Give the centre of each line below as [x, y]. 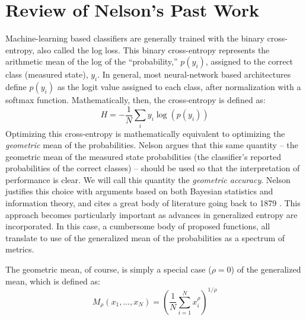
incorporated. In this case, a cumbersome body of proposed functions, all [138, 226]
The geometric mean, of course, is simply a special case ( [109, 269]
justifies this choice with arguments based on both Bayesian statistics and [139, 191]
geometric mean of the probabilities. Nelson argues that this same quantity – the [152, 145]
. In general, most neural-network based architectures [194, 74]
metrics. [20, 249]
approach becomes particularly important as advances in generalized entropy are [152, 214]
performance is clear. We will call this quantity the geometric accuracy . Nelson [148, 179]
